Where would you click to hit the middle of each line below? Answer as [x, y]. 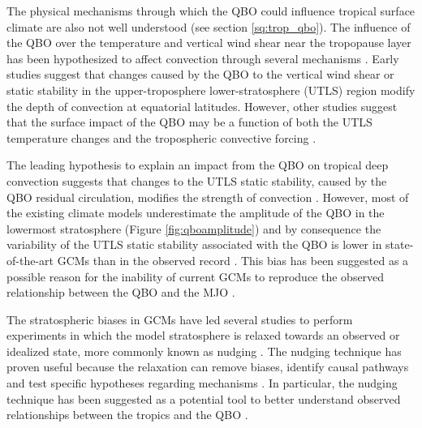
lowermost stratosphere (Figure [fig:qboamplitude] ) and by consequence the [194, 228]
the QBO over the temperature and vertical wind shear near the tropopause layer [209, 43]
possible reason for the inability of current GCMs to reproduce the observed [196, 276]
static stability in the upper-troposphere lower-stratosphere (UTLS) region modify [211, 90]
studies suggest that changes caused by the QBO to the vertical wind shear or [200, 74]
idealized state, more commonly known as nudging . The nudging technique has [204, 351]
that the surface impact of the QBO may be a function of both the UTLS [189, 122]
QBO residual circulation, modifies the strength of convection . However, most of [208, 197]
